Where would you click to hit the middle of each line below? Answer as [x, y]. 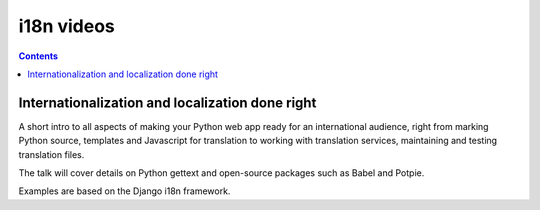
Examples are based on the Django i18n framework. [124, 191]
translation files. [51, 154]
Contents [38, 56]
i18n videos [66, 26]
